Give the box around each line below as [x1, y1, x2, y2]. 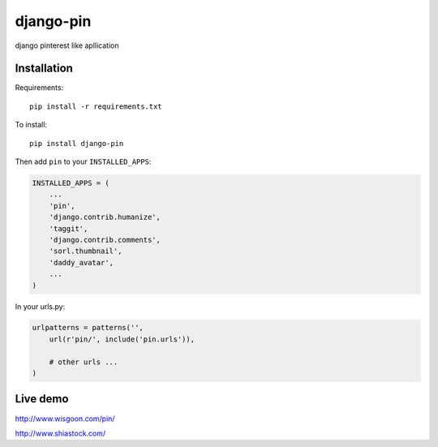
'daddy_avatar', [49, 258, 114, 267]
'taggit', [49, 224, 88, 233]
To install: [15, 120, 48, 130]
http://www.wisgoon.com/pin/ [15, 414, 115, 423]
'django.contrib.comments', [49, 235, 161, 244]
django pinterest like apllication [15, 41, 119, 50]
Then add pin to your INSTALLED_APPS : [15, 157, 152, 166]
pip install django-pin [29, 139, 124, 148]
